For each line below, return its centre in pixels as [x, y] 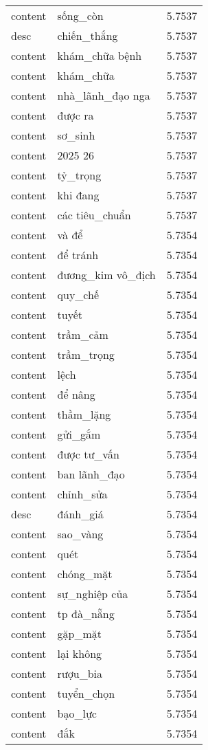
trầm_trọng [86, 354]
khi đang [78, 195]
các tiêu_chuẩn [94, 215]
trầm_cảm [83, 334]
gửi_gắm [79, 434]
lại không [80, 653]
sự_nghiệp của [93, 594]
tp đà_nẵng [86, 614]
